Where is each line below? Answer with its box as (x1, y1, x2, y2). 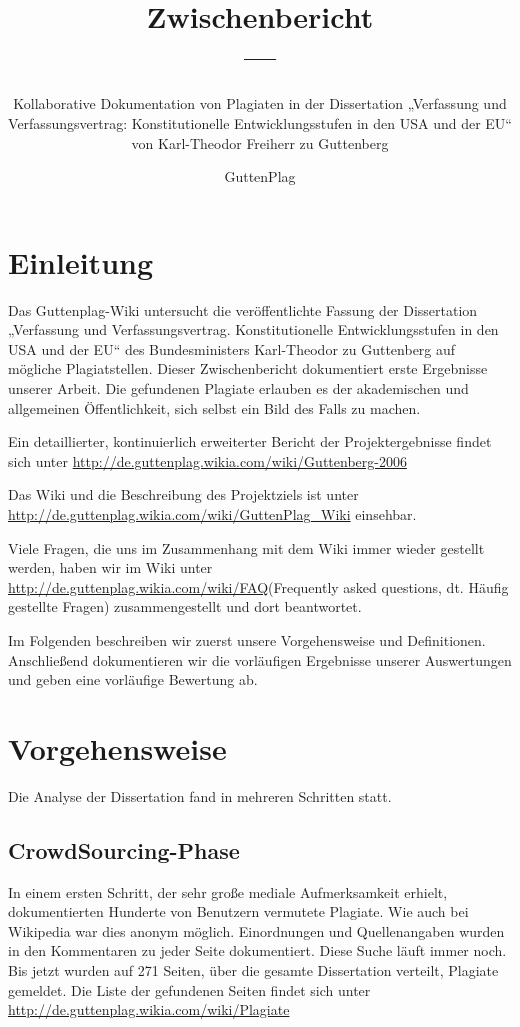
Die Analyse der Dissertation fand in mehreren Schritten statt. (8, 785, 392, 806)
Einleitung (8, 241, 154, 282)
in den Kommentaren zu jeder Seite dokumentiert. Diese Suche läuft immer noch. (8, 940, 507, 961)
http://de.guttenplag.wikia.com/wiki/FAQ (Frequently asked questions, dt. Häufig (8, 576, 509, 597)
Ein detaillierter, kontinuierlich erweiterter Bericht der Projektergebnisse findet (8, 431, 492, 452)
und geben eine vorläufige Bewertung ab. (8, 669, 258, 690)
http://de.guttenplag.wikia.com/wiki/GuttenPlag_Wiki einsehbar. (8, 503, 417, 524)
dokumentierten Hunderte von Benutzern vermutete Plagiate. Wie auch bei (8, 901, 469, 922)
